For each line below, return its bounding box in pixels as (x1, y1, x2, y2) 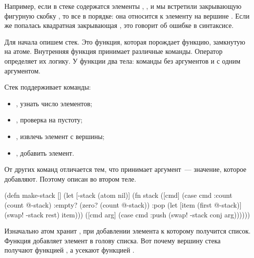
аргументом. (4, 65, 41, 75)
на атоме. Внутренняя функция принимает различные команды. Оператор (4, 46, 223, 56)
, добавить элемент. (16, 147, 74, 158)
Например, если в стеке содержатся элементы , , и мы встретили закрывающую (4, 1, 242, 11)
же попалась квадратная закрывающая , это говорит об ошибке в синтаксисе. (4, 20, 234, 30)
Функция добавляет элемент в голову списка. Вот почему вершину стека (4, 235, 221, 245)
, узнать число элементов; (16, 98, 92, 108)
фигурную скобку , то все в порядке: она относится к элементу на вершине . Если (4, 10, 250, 21)
